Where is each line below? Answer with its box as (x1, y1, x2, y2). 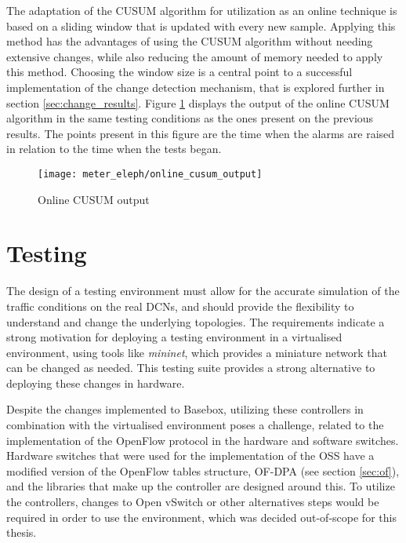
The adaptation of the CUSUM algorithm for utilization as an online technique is (6, 2, 397, 18)
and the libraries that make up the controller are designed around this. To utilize (6, 478, 395, 494)
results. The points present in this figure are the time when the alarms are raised (6, 125, 395, 141)
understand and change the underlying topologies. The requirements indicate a (6, 313, 385, 330)
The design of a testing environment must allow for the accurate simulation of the (6, 282, 400, 299)
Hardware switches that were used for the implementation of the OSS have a (6, 447, 375, 464)
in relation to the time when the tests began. (6, 140, 222, 157)
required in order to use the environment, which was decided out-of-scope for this (6, 508, 397, 525)
